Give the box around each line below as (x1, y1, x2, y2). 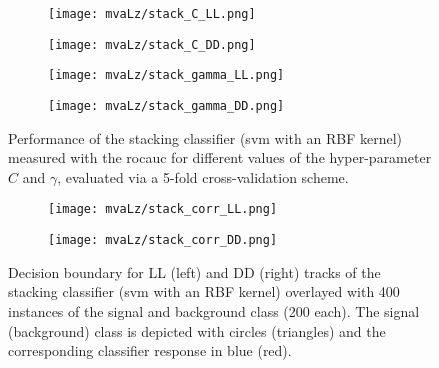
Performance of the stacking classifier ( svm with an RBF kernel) (8, 127, 402, 148)
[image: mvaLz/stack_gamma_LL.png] (48, 68, 285, 83)
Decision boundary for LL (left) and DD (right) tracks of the (8, 261, 381, 282)
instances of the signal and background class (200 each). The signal (8, 300, 420, 321)
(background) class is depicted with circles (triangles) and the (8, 320, 386, 341)
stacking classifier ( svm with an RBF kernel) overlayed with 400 (8, 281, 400, 302)
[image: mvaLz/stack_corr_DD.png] (48, 233, 278, 248)
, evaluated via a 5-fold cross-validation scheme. (57, 166, 349, 187)
